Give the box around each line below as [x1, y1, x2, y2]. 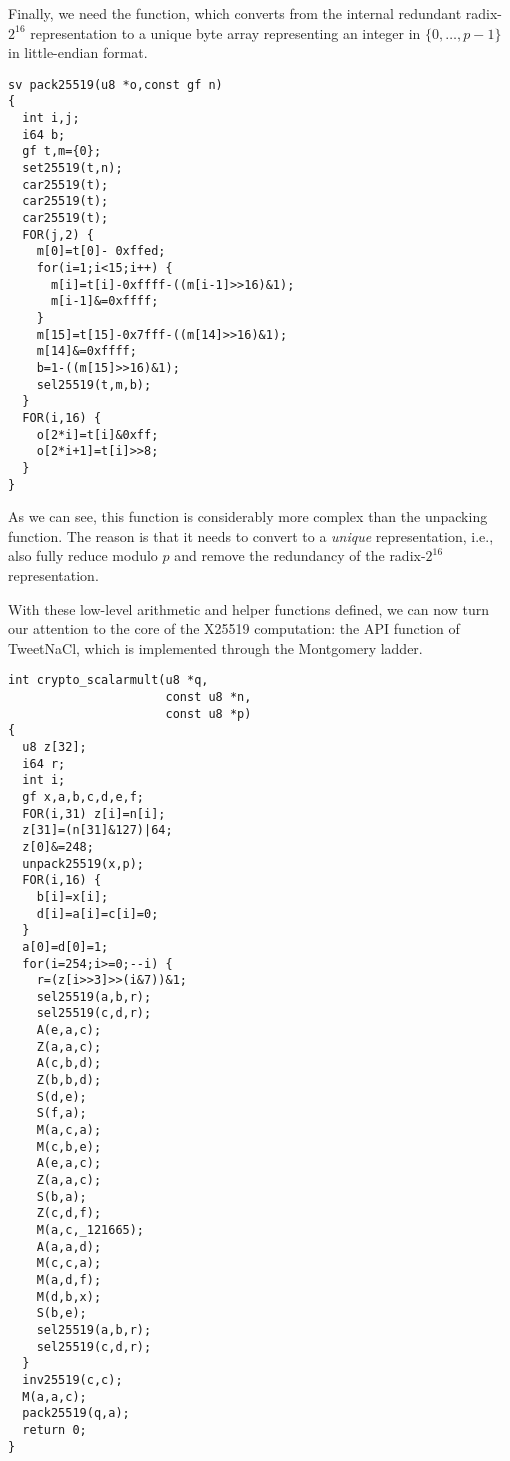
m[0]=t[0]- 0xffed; [36, 244, 166, 259]
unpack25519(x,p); [22, 856, 145, 871]
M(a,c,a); [36, 1123, 102, 1138]
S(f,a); [36, 1106, 87, 1121]
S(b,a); [36, 1189, 87, 1204]
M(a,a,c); [22, 1389, 87, 1404]
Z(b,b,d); [36, 1073, 102, 1088]
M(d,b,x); [36, 1289, 102, 1304]
